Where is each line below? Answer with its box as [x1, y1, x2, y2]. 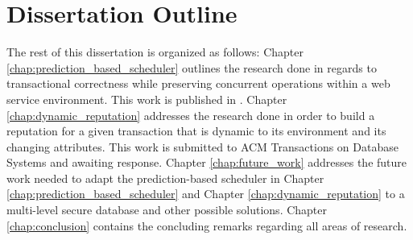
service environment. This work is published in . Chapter [6, 90, 287, 107]
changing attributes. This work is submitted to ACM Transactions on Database [6, 138, 399, 155]
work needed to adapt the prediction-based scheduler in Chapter [6, 169, 324, 186]
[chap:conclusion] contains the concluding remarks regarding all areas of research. [6, 217, 407, 234]
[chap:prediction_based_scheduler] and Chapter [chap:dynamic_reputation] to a [6, 185, 405, 202]
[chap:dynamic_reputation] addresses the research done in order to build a [6, 106, 375, 123]
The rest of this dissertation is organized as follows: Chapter [6, 43, 304, 60]
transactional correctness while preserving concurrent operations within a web [6, 75, 390, 92]
